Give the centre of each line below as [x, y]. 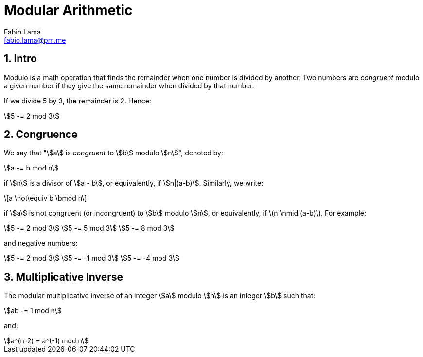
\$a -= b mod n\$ [31, 168]
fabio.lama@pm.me [35, 40]
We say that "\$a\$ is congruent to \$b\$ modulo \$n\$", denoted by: [114, 153]
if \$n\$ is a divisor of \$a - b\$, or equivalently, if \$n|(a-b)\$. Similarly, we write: [134, 183]
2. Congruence [41, 135]
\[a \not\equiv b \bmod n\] [45, 198]
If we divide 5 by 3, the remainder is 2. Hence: [78, 101]
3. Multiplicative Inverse [64, 277]
